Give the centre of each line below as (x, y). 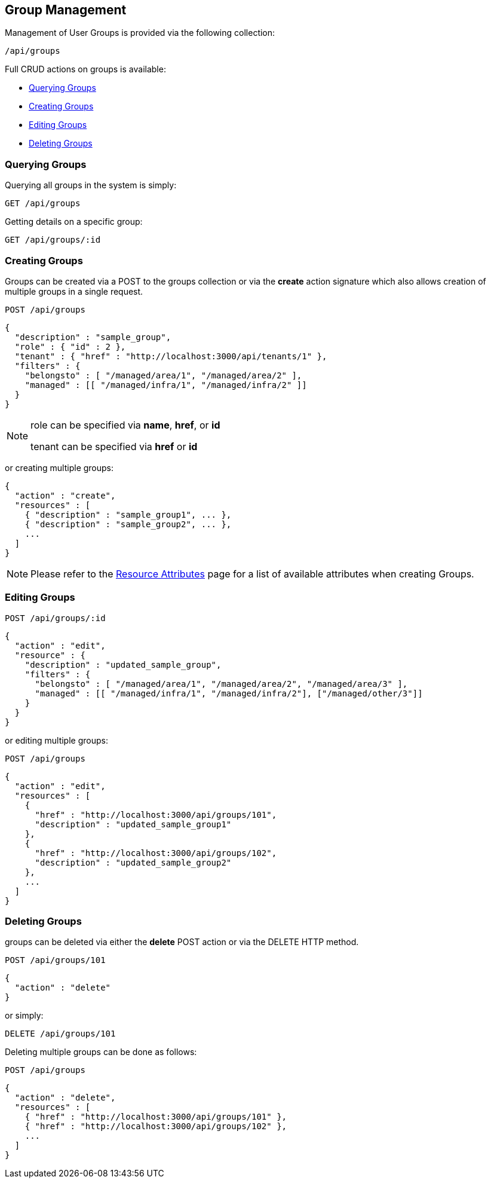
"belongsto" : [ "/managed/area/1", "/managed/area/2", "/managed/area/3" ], (221, 684)
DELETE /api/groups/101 (60, 1034)
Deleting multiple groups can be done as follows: (101, 1052)
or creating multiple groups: (59, 467)
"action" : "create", (65, 495)
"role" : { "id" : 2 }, (70, 346)
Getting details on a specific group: (74, 222)
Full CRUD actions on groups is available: (85, 69)
